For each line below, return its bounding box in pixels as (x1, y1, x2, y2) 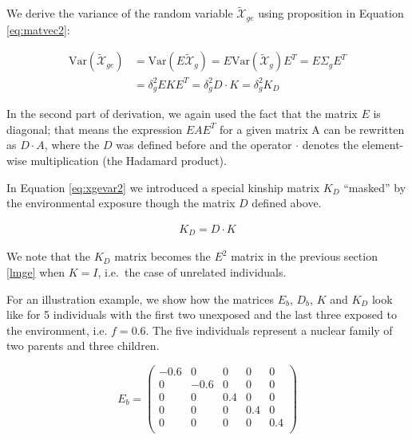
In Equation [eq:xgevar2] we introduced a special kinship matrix (6, 179, 320, 195)
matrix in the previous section (231, 248, 378, 265)
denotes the (302, 136, 359, 153)
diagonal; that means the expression (6, 120, 182, 137)
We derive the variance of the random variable (6, 5, 233, 22)
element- (362, 136, 404, 153)
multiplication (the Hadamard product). (30, 152, 227, 169)
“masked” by (343, 179, 406, 195)
